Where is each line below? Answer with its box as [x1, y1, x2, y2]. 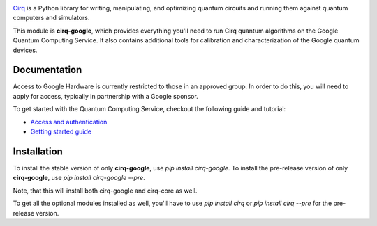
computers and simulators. [13, 14, 90, 22]
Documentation [13, 64, 82, 76]
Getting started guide [30, 127, 92, 136]
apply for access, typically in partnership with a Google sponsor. [13, 92, 198, 100]
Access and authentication [30, 118, 108, 126]
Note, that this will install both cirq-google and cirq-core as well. [13, 186, 198, 195]
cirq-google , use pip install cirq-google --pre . [13, 174, 146, 182]
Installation [13, 145, 63, 157]
